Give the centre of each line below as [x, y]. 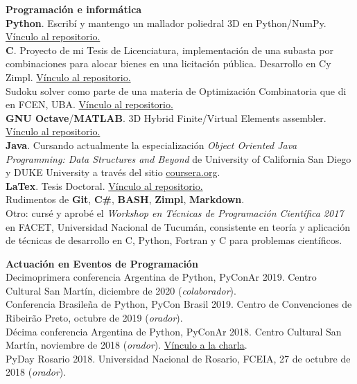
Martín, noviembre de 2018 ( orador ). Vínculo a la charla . [127, 345]
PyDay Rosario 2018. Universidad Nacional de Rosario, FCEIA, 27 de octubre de [178, 358]
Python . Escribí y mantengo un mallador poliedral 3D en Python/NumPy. [166, 23]
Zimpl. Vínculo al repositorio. [68, 77]
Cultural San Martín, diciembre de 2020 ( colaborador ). [121, 290]
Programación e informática [74, 9]
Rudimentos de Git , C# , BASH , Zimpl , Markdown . [125, 199]
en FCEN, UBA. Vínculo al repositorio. [89, 104]
